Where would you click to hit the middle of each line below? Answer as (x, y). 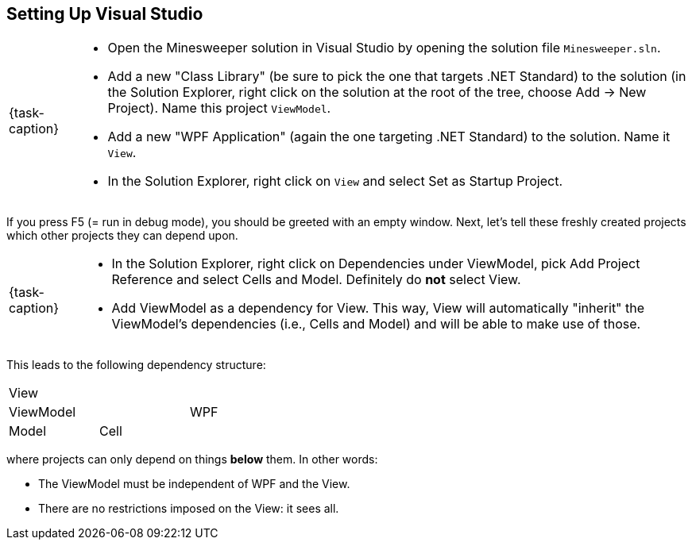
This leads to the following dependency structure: (136, 365)
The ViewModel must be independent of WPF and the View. (194, 484)
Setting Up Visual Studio (105, 14)
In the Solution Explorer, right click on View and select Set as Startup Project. (335, 181)
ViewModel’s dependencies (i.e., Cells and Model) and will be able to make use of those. (376, 324)
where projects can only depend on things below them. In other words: (192, 459)
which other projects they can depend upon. (122, 236)
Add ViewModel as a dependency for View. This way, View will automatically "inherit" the (378, 308)
